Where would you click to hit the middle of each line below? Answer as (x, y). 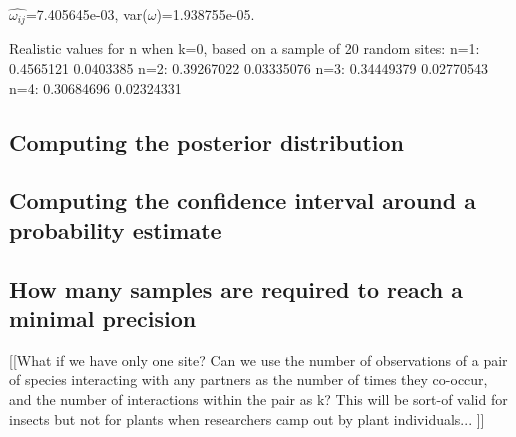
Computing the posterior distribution (207, 141)
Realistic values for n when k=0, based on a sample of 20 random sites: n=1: (244, 48)
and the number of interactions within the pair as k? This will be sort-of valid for (258, 398)
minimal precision (103, 317)
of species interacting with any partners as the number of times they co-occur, (248, 379)
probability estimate (115, 229)
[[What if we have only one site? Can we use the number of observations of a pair (258, 359)
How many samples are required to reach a (236, 288)
